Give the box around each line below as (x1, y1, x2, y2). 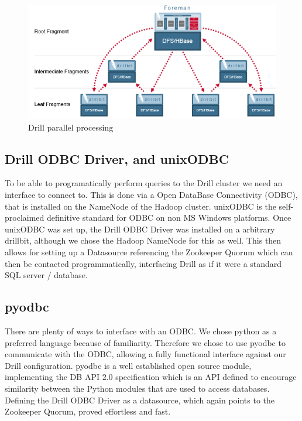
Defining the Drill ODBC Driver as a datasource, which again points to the (5, 393, 275, 406)
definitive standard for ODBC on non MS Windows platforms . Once (46, 211, 291, 224)
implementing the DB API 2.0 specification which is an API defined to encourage (5, 371, 297, 383)
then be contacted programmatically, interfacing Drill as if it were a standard (5, 257, 282, 269)
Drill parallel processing (28, 121, 114, 133)
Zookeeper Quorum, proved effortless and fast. (5, 405, 171, 417)
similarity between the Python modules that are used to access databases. (5, 382, 270, 394)
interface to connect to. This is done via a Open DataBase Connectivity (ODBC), (5, 189, 298, 201)
